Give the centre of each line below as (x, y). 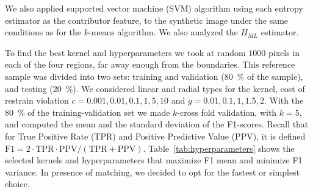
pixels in (284, 52)
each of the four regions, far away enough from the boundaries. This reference (150, 64)
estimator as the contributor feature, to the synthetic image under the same (147, 20)
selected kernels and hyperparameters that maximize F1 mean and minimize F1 (154, 160)
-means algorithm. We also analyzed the (163, 32)
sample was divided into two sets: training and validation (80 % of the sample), (154, 76)
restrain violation (37, 100)
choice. (17, 184)
